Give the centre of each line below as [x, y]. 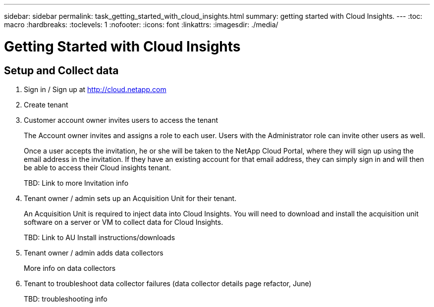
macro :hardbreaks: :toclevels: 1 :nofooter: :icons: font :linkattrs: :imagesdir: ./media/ [141, 25]
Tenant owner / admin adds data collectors [94, 253]
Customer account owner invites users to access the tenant [121, 120]
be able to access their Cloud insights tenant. [98, 167]
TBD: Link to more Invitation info [76, 183]
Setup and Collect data [61, 70]
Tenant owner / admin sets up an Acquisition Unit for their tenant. [130, 198]
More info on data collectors [70, 268]
